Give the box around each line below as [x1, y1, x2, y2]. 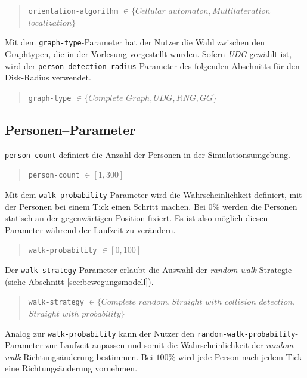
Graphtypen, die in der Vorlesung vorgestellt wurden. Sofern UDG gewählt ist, [5, 47, 292, 60]
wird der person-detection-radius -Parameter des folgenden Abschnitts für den [5, 59, 300, 72]
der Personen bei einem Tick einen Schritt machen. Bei [5, 200, 206, 212]
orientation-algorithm [28, 7, 119, 16]
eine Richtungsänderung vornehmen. [5, 362, 138, 374]
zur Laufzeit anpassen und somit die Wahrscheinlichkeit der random [45, 339, 293, 351]
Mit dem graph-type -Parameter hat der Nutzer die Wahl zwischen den [5, 36, 265, 48]
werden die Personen [222, 200, 297, 212]
